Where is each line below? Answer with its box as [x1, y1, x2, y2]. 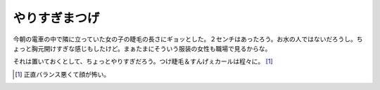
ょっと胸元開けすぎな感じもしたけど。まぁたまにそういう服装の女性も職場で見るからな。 [13, 44, 272, 52]
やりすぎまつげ [13, 10, 100, 26]
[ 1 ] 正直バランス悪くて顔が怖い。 [15, 70, 110, 78]
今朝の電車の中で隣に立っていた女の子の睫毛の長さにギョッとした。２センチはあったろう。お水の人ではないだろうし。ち [13, 35, 363, 43]
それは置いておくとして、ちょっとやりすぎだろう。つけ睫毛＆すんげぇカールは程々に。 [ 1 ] [13, 57, 274, 66]
